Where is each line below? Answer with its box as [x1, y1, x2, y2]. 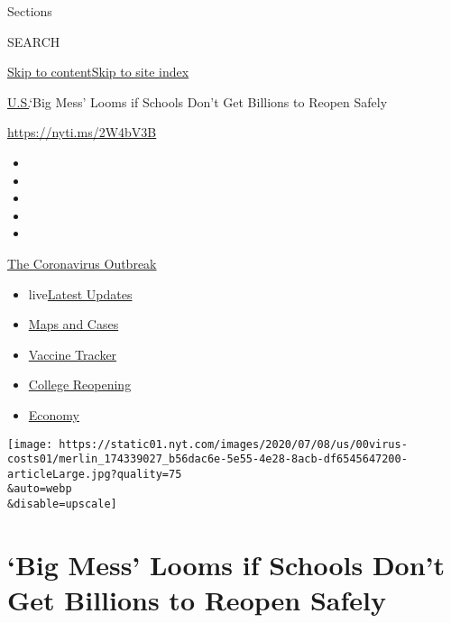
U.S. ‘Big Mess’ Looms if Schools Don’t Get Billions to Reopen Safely [7, 92, 388, 111]
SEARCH [7, 32, 60, 50]
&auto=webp [7, 482, 72, 496]
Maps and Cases [28, 315, 119, 334]
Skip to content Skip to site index [7, 62, 189, 81]
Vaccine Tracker [28, 344, 117, 363]
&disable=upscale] [7, 498, 117, 511]
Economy [28, 405, 79, 424]
